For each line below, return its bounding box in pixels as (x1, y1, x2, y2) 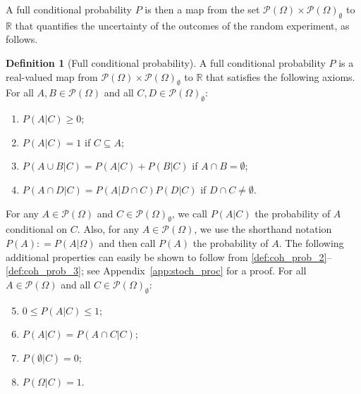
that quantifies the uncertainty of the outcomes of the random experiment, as (15, 18, 350, 32)
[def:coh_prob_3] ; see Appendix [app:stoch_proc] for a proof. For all (6, 263, 307, 278)
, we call (171, 205, 207, 220)
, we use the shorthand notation (194, 222, 332, 236)
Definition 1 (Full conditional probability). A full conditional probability (6, 55, 326, 70)
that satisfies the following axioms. (206, 69, 355, 84)
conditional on (6, 222, 68, 236)
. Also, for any (77, 222, 140, 236)
